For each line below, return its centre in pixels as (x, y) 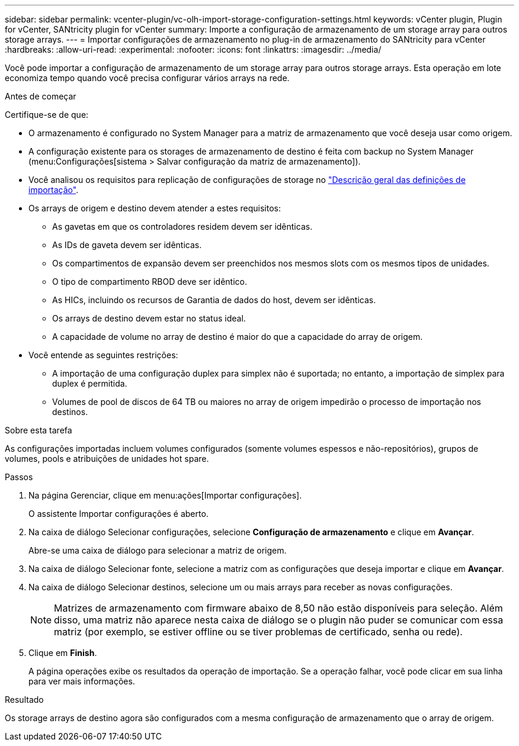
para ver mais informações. (82, 681)
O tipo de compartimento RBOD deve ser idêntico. (150, 282)
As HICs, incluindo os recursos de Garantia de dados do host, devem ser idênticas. (214, 300)
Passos (19, 477)
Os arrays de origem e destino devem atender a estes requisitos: (155, 208)
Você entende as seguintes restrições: (103, 355)
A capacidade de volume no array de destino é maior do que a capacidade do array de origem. (238, 337)
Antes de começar (41, 96)
